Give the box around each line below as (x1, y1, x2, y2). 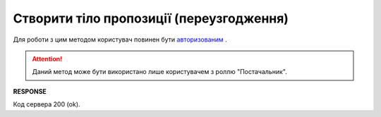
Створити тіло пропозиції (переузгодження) (13, 11, 289, 26)
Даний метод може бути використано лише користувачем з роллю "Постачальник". (32, 68, 287, 76)
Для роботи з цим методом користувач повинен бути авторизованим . (13, 35, 227, 44)
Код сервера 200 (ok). (13, 100, 80, 109)
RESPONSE (13, 87, 47, 95)
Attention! (32, 54, 63, 63)
